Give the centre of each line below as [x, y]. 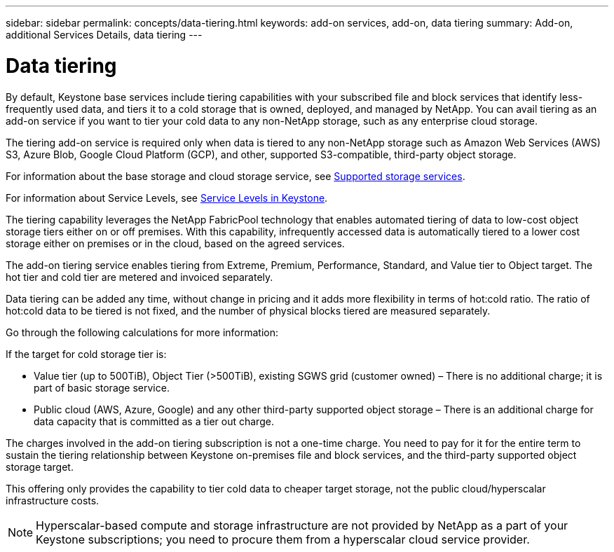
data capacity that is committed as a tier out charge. [154, 421]
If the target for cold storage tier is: [86, 354]
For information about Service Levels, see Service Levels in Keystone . [167, 198]
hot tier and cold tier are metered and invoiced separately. [139, 277]
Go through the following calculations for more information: [142, 332]
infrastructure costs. [53, 500]
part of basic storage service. [102, 387]
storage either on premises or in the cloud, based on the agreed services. [175, 243]
